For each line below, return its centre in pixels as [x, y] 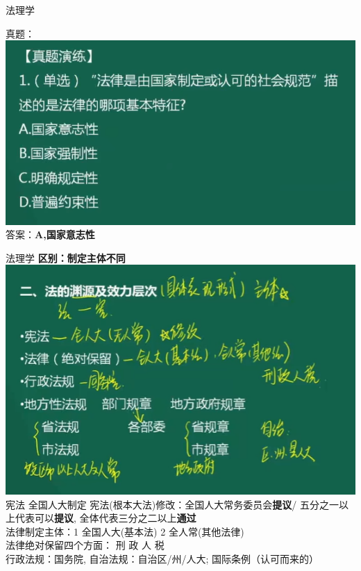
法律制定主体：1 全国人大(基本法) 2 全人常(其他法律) [125, 531]
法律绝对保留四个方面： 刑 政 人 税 [85, 545]
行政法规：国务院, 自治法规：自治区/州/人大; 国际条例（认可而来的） [162, 558]
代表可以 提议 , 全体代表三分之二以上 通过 [106, 518]
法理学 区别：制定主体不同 [66, 257]
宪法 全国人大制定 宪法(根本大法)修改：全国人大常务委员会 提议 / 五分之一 [172, 504]
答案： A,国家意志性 [50, 234]
